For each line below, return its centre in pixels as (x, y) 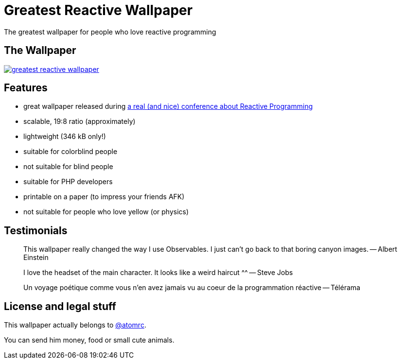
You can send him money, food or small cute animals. (89, 340)
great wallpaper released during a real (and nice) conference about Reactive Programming (168, 106)
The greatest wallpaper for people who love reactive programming (110, 32)
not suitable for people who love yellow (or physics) (106, 212)
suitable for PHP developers (68, 182)
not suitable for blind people (68, 167)
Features (26, 88)
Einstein (36, 258)
